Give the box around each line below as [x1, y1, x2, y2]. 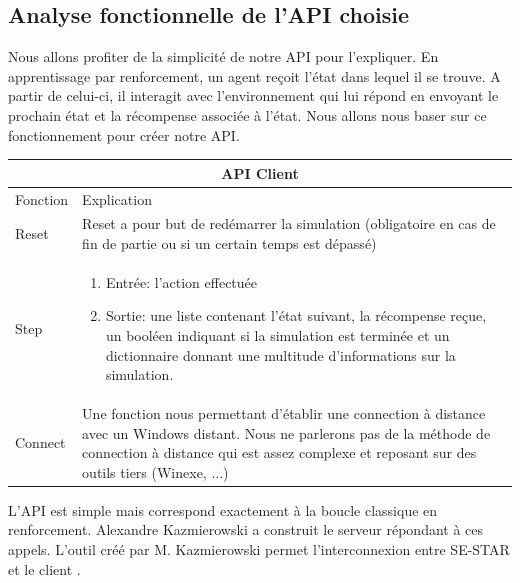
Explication [82, 188, 152, 209]
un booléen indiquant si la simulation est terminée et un [105, 324, 450, 345]
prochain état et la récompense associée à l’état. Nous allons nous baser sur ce [8, 104, 487, 125]
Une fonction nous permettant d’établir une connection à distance [82, 403, 486, 424]
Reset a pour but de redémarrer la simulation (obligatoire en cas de [82, 213, 496, 234]
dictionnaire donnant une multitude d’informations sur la [105, 344, 456, 365]
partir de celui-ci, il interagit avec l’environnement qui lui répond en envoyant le [8, 85, 499, 106]
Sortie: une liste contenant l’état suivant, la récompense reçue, [105, 305, 487, 326]
